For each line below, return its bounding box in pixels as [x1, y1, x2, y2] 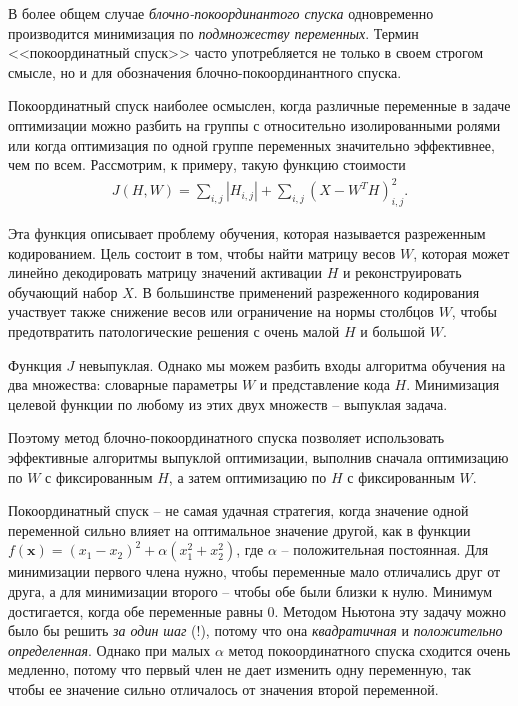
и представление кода [259, 374, 390, 395]
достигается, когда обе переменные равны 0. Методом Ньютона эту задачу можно [8, 600, 507, 621]
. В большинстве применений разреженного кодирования [133, 281, 480, 302]
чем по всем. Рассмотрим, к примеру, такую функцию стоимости [8, 154, 406, 175]
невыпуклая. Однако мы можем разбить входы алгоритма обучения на [78, 354, 506, 375]
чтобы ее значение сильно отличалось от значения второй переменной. [8, 678, 439, 699]
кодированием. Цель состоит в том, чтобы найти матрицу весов [8, 242, 396, 263]
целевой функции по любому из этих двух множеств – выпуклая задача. [8, 393, 448, 414]
